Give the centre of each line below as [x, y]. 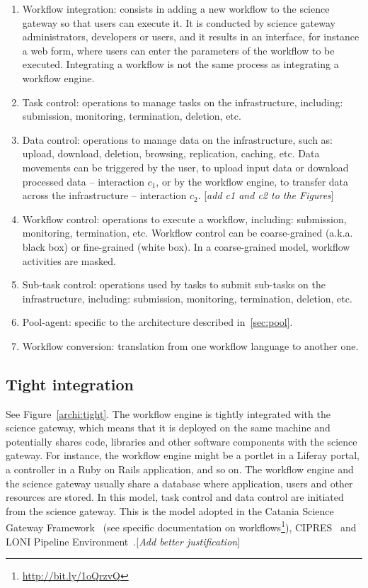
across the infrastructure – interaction [104, 195]
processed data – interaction [83, 181]
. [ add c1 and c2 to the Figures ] [266, 195]
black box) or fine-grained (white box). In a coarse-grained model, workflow [186, 246]
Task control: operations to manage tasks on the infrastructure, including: [183, 102]
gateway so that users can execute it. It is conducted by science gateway [179, 22]
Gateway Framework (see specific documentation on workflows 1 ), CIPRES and [181, 526]
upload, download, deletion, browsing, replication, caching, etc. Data [171, 153]
